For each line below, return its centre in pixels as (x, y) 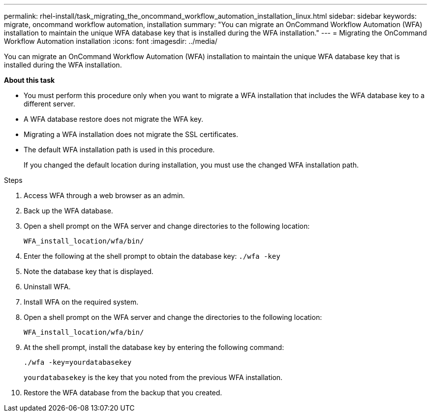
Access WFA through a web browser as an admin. (104, 195)
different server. (49, 104)
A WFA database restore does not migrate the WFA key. (113, 119)
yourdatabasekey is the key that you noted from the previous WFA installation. (153, 377)
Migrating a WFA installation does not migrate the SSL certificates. (131, 134)
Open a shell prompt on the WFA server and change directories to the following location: (167, 226)
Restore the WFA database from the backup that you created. (123, 393)
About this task (30, 80)
